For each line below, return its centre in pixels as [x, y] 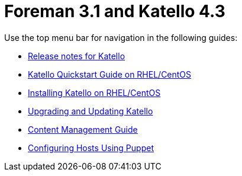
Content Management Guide [83, 129]
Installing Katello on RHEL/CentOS [94, 92]
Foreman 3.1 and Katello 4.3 [115, 11]
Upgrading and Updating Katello [91, 111]
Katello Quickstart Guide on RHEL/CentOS [110, 74]
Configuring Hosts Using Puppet [91, 148]
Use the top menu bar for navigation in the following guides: [121, 37]
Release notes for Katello [77, 56]
